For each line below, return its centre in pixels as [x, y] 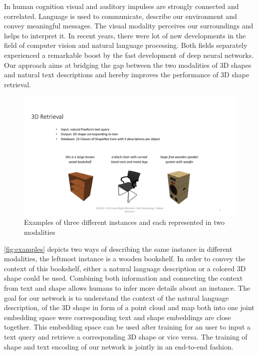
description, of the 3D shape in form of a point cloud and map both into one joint [129, 307]
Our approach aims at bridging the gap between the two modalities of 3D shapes [128, 65]
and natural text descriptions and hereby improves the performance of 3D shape [127, 75]
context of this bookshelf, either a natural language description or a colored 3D [125, 268]
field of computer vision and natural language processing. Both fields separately [126, 45]
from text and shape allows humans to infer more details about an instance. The [127, 288]
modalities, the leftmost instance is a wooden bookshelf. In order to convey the [125, 259]
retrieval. [18, 84]
